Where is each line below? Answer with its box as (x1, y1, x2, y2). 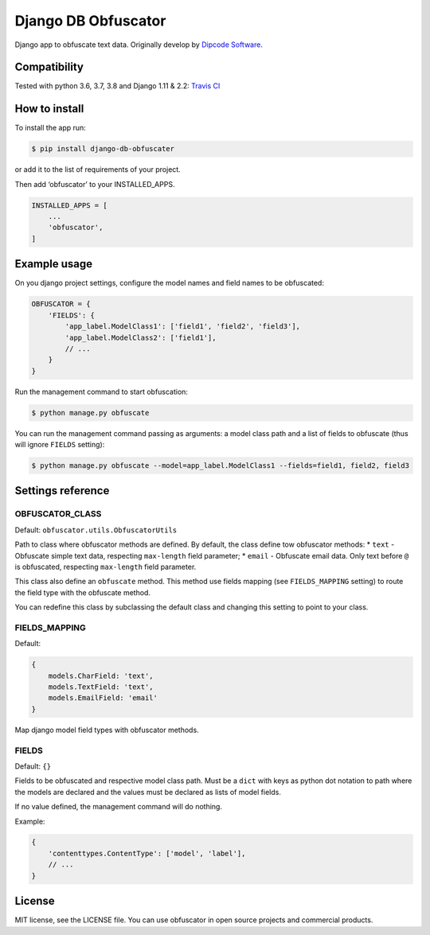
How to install (14, 102, 84, 115)
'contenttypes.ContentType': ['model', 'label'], (48, 848, 246, 858)
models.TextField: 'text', (48, 683, 154, 692)
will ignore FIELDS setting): (14, 440, 105, 450)
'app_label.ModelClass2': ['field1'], (64, 333, 217, 342)
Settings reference (14, 484, 110, 497)
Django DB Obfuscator (14, 12, 166, 29)
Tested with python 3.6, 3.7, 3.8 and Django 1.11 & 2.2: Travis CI (14, 81, 221, 91)
